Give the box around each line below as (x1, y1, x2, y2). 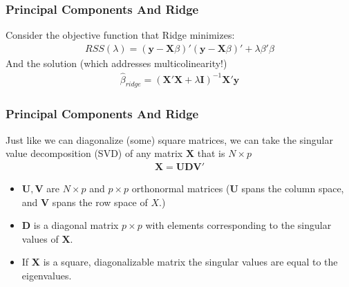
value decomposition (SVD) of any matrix (6, 146, 183, 160)
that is (197, 146, 225, 160)
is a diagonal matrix (33, 218, 119, 232)
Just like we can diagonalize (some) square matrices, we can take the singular (6, 132, 333, 147)
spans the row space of (52, 194, 148, 209)
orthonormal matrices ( (131, 180, 230, 195)
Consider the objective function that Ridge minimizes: (6, 28, 235, 42)
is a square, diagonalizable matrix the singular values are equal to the (43, 254, 338, 269)
